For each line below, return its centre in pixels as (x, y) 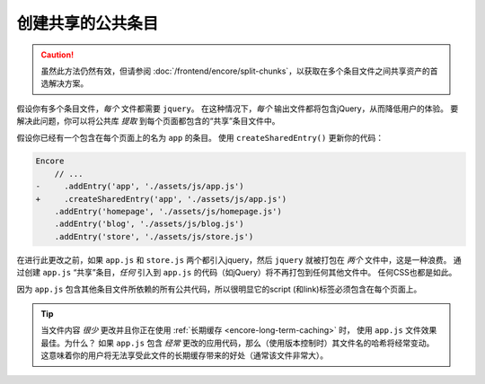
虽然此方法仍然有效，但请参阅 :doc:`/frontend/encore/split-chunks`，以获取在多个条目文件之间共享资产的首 (239, 71)
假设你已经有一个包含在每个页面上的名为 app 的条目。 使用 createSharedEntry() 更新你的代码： (200, 137)
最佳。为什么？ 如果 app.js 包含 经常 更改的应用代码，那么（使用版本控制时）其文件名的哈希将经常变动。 (238, 343)
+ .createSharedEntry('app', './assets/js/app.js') (161, 199)
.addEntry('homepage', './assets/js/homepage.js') (168, 212)
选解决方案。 (65, 83)
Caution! (57, 55)
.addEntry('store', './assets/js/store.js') (154, 236)
